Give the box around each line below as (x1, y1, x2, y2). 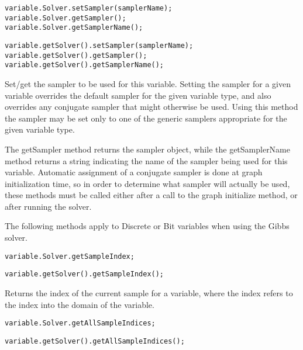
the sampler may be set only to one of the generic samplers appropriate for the (5, 112, 287, 124)
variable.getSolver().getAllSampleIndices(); (5, 337, 185, 345)
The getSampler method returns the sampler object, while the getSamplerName (5, 143, 290, 155)
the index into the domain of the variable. (5, 298, 154, 310)
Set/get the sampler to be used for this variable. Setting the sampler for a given (5, 77, 291, 89)
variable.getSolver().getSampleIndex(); (5, 270, 164, 279)
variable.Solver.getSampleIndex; (5, 252, 135, 261)
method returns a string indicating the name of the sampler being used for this (5, 154, 288, 167)
